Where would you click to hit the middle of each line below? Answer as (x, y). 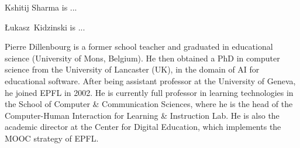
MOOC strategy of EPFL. (52, 138)
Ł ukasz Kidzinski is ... (45, 27)
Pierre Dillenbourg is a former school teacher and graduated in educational (139, 47)
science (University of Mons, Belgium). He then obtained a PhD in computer (142, 58)
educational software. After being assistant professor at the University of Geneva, (150, 80)
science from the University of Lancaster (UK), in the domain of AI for (132, 69)
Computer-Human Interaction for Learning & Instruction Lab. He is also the (142, 115)
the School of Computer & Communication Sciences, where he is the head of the (149, 104)
